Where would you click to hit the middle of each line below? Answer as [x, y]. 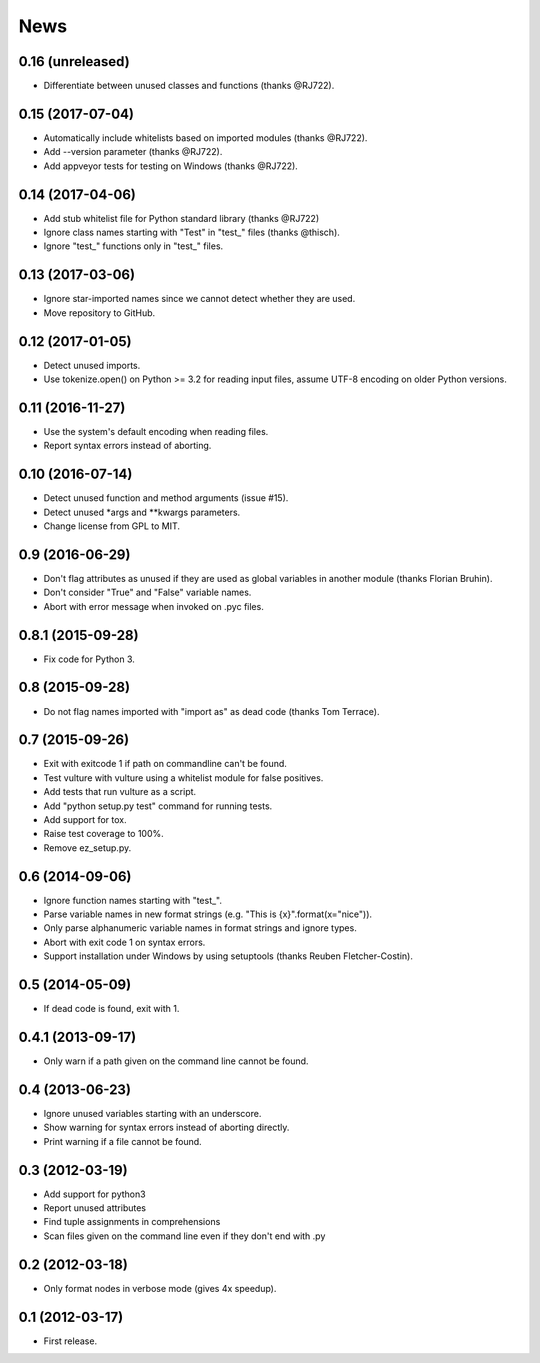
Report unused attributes [95, 1208]
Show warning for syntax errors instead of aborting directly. [166, 1127]
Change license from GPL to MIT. [111, 526]
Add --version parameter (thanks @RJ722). [133, 152]
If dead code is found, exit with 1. [111, 1009]
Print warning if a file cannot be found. [122, 1141]
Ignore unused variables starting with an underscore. [152, 1113]
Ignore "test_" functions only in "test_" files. [133, 246]
